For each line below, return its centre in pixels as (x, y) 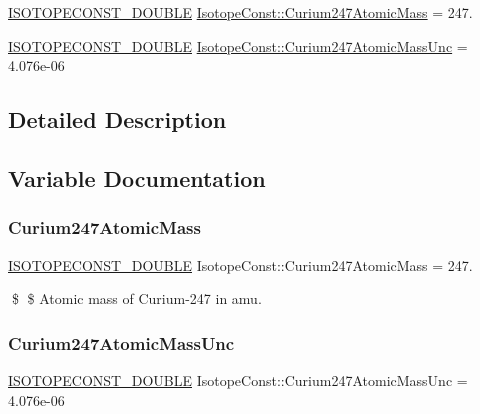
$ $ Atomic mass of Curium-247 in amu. (136, 298)
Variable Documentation (137, 177)
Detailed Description (117, 119)
